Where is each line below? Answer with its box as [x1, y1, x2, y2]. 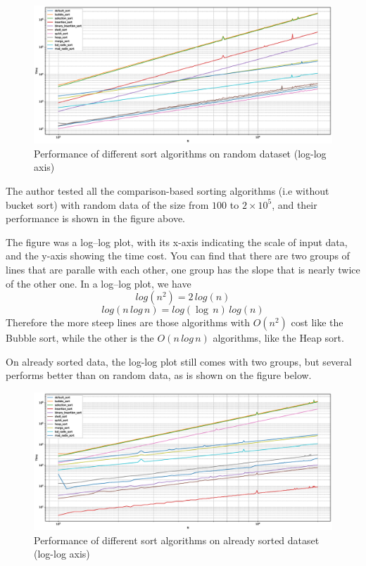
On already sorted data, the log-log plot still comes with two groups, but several [6, 354, 352, 368]
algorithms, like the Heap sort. [213, 330, 344, 345]
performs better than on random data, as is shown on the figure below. [6, 368, 312, 382]
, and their [272, 197, 317, 212]
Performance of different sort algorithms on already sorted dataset [34, 532, 320, 547]
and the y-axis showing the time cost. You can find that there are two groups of [6, 248, 350, 263]
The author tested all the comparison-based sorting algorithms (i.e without [6, 184, 329, 198]
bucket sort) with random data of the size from [6, 197, 209, 212]
